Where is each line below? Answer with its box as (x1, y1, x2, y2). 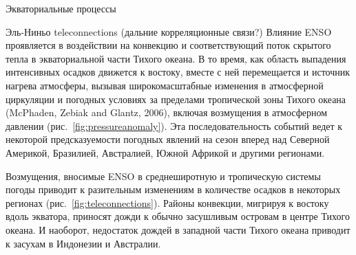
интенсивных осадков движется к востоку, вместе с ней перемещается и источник (6, 65, 350, 79)
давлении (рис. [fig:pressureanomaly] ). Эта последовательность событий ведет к (6, 118, 343, 133)
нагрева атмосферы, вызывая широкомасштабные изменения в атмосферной (6, 78, 324, 92)
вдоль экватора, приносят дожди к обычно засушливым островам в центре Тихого (6, 209, 350, 223)
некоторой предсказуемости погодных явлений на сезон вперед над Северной (6, 132, 330, 146)
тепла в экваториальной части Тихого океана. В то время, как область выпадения (6, 51, 346, 65)
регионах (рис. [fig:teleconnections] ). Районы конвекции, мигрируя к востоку (6, 195, 329, 210)
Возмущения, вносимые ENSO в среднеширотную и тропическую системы (6, 168, 321, 183)
